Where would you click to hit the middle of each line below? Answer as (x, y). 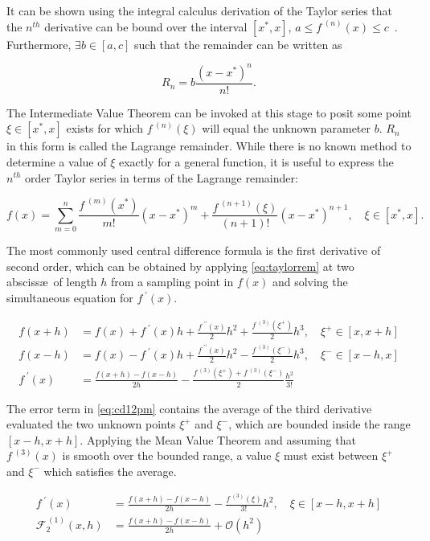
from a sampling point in (172, 282)
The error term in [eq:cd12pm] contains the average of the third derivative (189, 408)
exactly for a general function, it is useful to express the (256, 161)
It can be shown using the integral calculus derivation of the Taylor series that (200, 10)
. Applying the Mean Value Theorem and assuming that (218, 439)
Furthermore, (39, 44)
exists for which (104, 128)
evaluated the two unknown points (91, 424)
